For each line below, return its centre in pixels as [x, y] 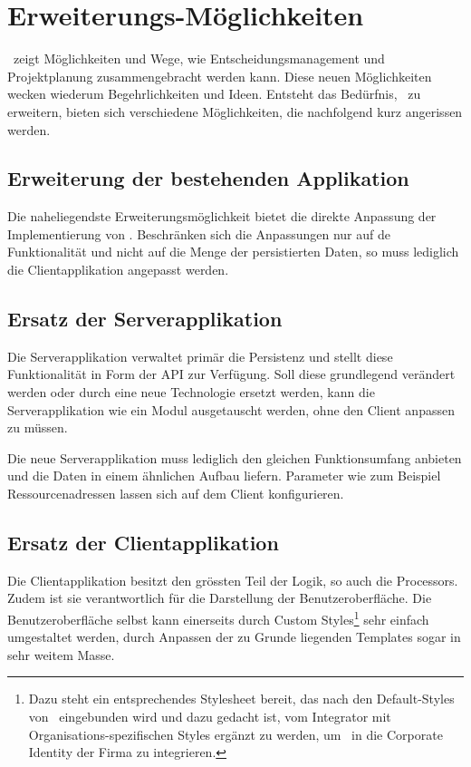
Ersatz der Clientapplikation [143, 543]
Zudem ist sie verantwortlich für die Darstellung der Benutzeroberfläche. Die [220, 598]
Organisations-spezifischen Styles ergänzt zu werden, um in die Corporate [235, 734]
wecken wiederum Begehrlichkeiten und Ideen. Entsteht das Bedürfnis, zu [214, 94]
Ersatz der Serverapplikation [145, 319]
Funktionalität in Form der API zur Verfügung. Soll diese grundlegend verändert [231, 374]
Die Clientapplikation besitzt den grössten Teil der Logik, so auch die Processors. [233, 580]
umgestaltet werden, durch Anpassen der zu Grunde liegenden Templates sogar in [234, 637]
